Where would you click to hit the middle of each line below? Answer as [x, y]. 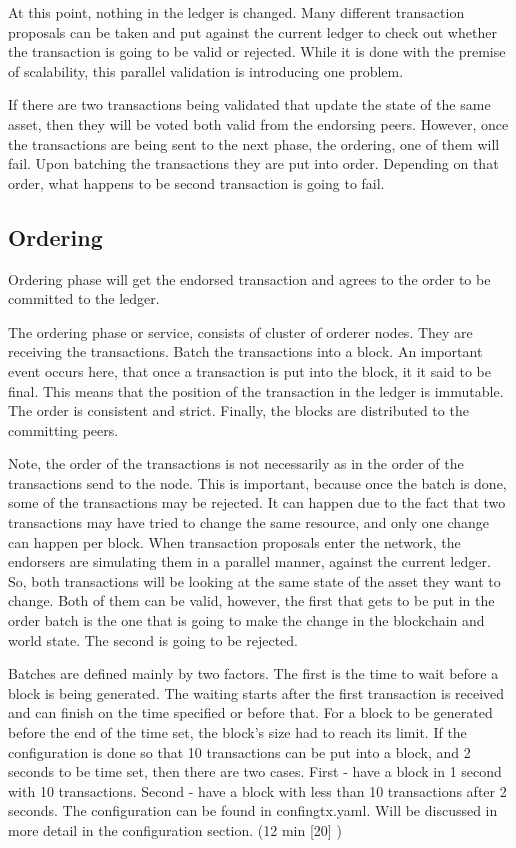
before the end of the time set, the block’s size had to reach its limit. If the [237, 732]
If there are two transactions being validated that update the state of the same [249, 104]
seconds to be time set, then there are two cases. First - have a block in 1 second [255, 771]
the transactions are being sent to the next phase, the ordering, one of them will [254, 143]
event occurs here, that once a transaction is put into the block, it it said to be [250, 370]
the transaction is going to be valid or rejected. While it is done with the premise [257, 51]
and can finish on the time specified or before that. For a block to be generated [250, 712]
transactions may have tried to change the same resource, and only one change [249, 522]
